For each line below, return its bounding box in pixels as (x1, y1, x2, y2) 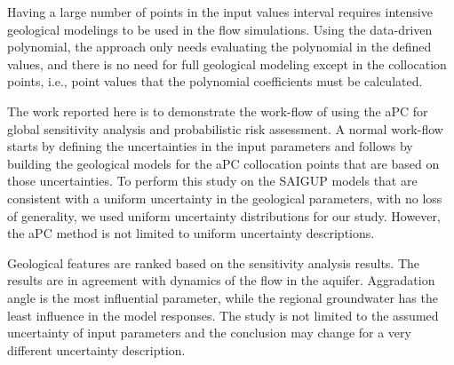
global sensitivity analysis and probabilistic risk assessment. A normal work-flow (7, 119, 443, 138)
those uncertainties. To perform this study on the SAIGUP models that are (7, 171, 418, 190)
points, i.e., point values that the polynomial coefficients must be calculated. (7, 72, 423, 91)
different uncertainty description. (7, 340, 186, 359)
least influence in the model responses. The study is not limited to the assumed (7, 305, 439, 324)
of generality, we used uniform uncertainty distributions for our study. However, (7, 206, 441, 225)
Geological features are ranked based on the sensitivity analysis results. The (7, 253, 420, 272)
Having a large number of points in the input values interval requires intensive (7, 3, 433, 20)
